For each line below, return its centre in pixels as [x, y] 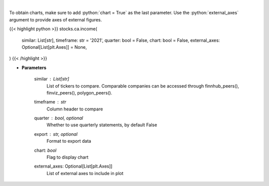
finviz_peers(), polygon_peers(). [79, 93]
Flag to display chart [67, 157]
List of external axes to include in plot [85, 173]
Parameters [34, 68]
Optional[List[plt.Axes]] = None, [54, 47]
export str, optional [56, 134]
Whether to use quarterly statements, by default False [102, 125]
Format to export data [69, 141]
